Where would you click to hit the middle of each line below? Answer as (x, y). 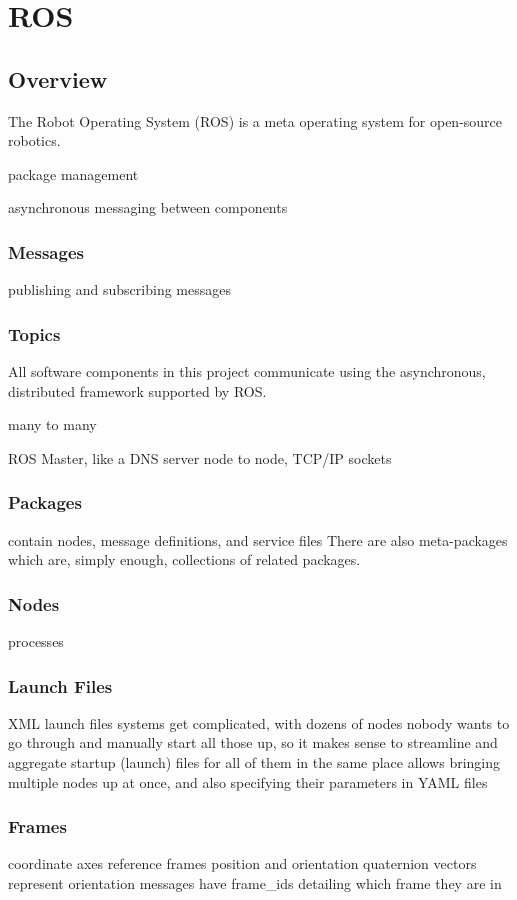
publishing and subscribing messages (119, 289)
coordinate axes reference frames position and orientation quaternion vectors (242, 863)
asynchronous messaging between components (148, 207)
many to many (52, 424)
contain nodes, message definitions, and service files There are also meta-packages (258, 539)
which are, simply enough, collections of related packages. (184, 559)
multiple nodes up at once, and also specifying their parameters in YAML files (248, 781)
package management (73, 173)
